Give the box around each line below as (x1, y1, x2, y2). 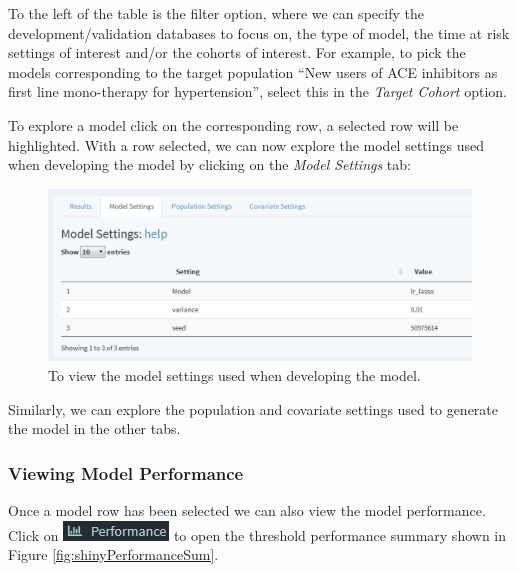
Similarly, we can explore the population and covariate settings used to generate (8, 398, 498, 419)
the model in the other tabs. (8, 418, 181, 439)
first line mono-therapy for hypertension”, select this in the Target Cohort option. (8, 81, 507, 102)
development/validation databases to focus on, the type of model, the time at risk (8, 22, 510, 43)
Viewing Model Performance (8, 460, 244, 485)
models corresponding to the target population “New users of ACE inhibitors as (8, 61, 498, 82)
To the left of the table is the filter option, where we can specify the (8, 3, 424, 23)
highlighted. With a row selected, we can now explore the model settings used (8, 134, 484, 155)
